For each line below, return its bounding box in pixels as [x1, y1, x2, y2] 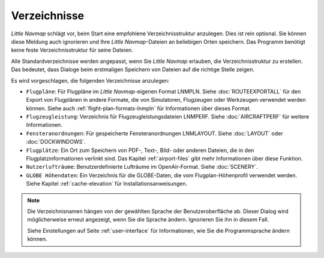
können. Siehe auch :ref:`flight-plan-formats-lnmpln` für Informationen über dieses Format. [26, 105, 251, 112]
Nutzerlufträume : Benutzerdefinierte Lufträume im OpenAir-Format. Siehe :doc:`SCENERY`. [26, 163, 258, 171]
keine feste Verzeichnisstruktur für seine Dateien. [11, 47, 133, 54]
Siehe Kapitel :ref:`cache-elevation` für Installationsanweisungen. [26, 180, 188, 187]
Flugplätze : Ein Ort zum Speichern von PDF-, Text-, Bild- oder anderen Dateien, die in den [26, 147, 254, 154]
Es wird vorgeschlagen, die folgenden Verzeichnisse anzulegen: [11, 77, 170, 84]
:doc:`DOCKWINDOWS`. [26, 138, 86, 145]
